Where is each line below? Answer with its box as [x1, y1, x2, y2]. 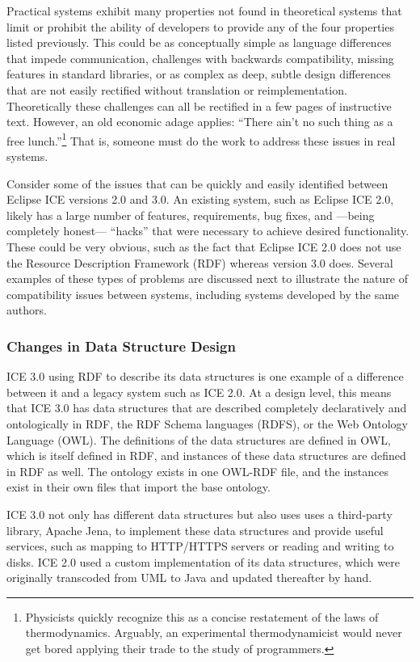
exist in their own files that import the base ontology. [6, 479, 271, 495]
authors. [6, 301, 47, 318]
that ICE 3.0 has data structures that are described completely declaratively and [6, 399, 407, 416]
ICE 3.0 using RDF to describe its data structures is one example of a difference [6, 368, 404, 385]
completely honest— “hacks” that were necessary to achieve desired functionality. [6, 222, 409, 239]
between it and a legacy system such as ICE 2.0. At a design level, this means [6, 383, 392, 400]
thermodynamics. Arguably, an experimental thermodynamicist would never [25, 624, 402, 641]
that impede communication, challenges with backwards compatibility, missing [6, 49, 394, 66]
